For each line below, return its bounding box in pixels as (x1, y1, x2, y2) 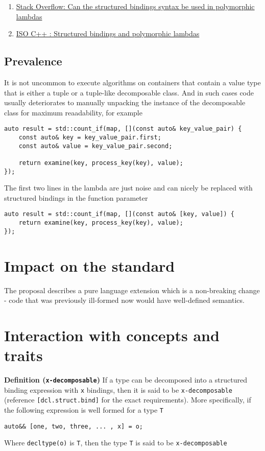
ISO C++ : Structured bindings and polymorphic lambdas (16, 28, 200, 39)
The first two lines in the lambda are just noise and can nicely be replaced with (4, 182, 253, 193)
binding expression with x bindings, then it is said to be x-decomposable (4, 384, 232, 395)
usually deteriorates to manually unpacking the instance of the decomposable (4, 97, 246, 108)
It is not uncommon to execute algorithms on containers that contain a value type (4, 77, 261, 87)
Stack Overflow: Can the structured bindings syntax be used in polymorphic (16, 1, 255, 11)
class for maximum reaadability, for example (4, 107, 142, 117)
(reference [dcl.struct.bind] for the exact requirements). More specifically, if (4, 394, 251, 405)
